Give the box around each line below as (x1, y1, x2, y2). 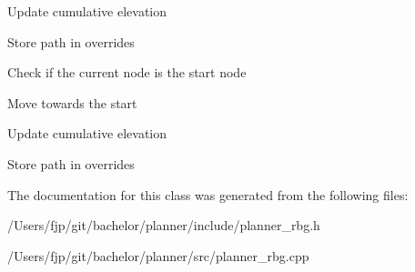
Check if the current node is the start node (7, 63, 247, 82)
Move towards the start (7, 93, 137, 112)
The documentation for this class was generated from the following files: (7, 185, 409, 204)
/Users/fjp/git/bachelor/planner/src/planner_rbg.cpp (7, 246, 309, 265)
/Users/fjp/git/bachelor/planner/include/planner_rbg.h (7, 216, 320, 235)
